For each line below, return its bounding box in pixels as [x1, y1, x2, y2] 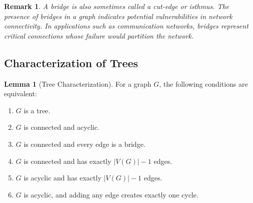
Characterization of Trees [4, 55, 138, 70]
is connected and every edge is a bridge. [23, 138, 145, 149]
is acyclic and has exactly [23, 172, 101, 183]
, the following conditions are [159, 78, 248, 89]
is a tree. [23, 105, 50, 115]
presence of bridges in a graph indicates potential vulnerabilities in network [4, 11, 232, 21]
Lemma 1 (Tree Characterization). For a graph [4, 78, 151, 89]
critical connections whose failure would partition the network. [4, 30, 194, 41]
